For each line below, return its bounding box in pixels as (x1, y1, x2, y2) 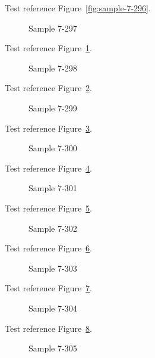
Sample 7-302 (29, 222, 77, 234)
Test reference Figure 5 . (5, 201, 92, 214)
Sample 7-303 (29, 262, 77, 274)
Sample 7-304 (29, 301, 77, 314)
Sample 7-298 (29, 61, 77, 74)
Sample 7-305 (29, 342, 77, 354)
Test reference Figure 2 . (5, 82, 92, 94)
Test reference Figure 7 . (5, 282, 92, 294)
